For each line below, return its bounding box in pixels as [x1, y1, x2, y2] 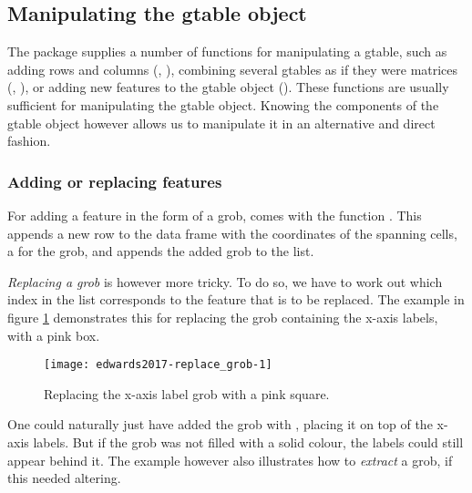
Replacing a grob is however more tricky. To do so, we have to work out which [7, 272, 443, 291]
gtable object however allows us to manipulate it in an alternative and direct [7, 113, 436, 132]
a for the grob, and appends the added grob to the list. [7, 241, 314, 261]
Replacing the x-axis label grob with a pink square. [44, 384, 330, 403]
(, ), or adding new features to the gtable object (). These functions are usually [7, 77, 449, 97]
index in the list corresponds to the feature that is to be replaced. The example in [7, 290, 465, 309]
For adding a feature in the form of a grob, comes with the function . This [7, 205, 422, 224]
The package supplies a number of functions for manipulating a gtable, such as [7, 42, 447, 61]
